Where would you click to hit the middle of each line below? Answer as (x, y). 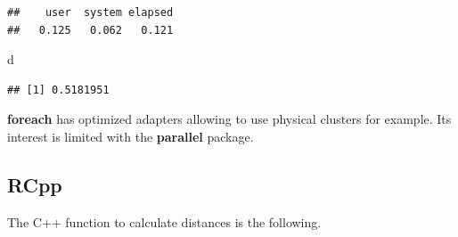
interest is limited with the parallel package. (131, 136)
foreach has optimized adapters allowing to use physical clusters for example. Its (229, 119)
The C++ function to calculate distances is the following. (164, 221)
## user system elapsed (90, 12)
